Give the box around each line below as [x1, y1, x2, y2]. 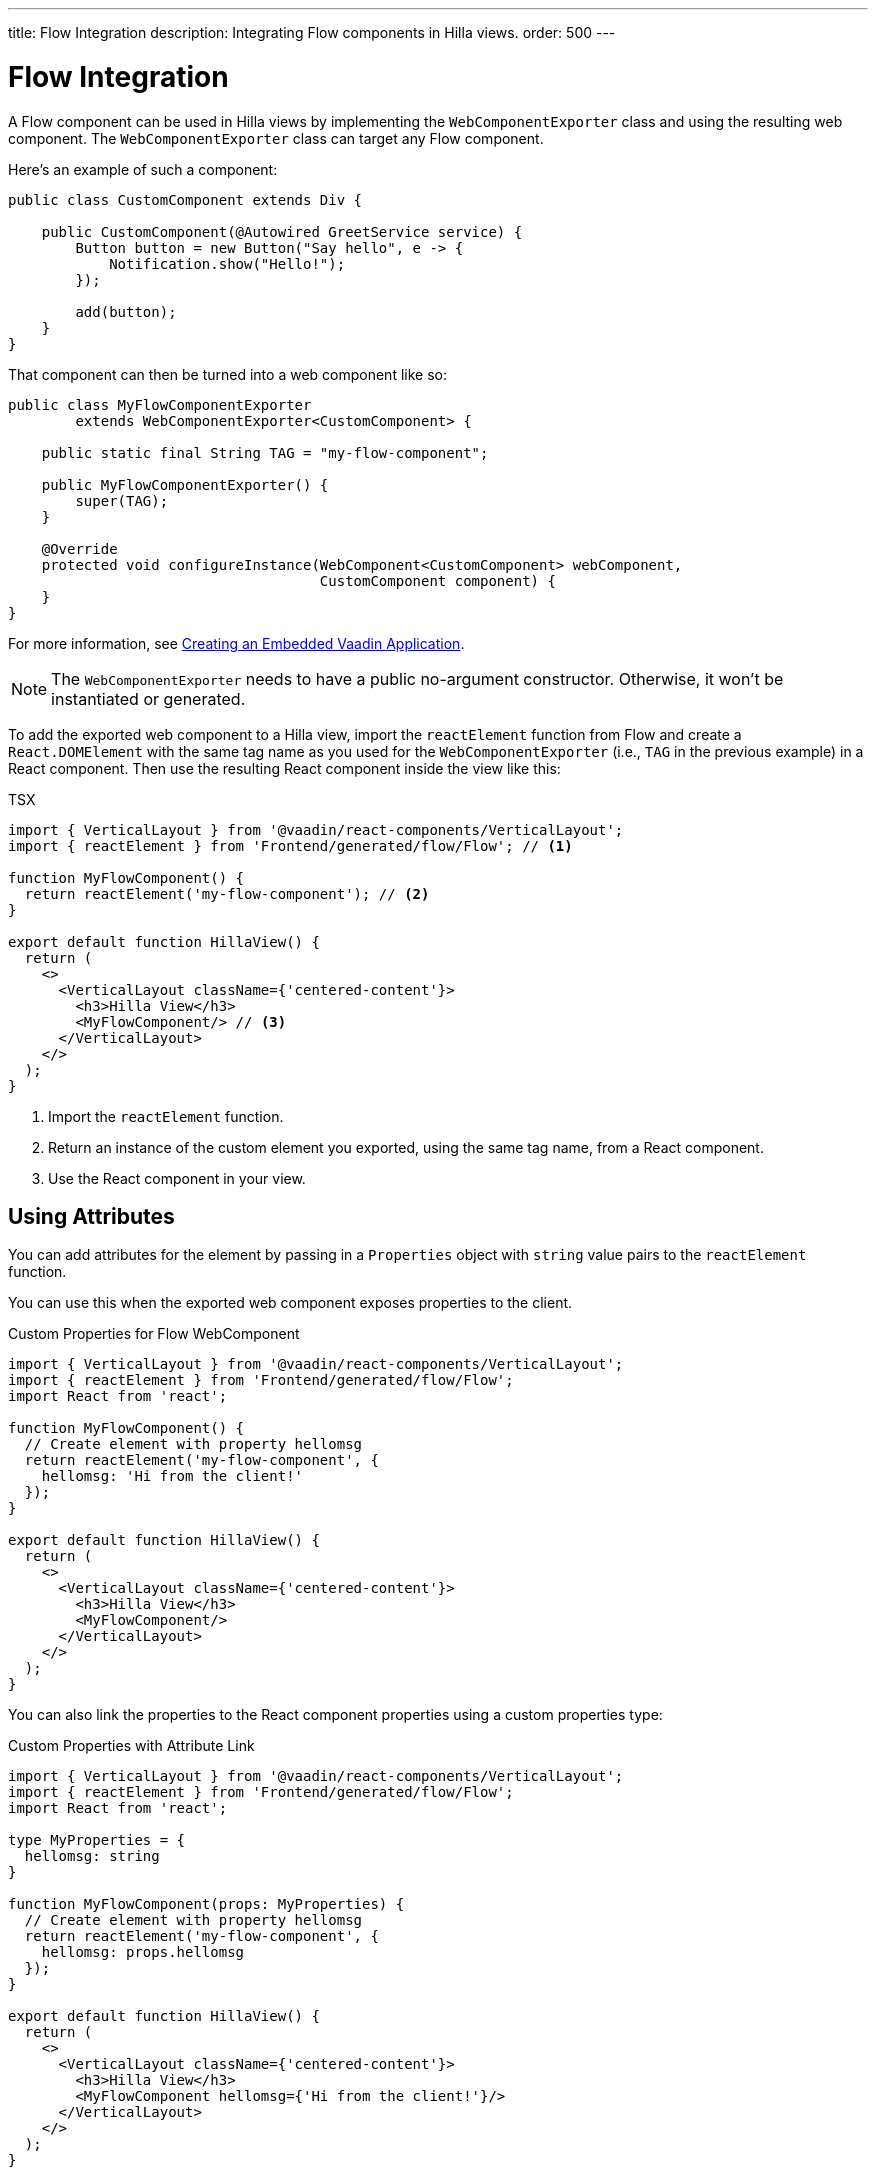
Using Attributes [8, 1203, 175, 1229]
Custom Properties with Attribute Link [8, 1737, 255, 1755]
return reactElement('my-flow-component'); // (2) [24, 885, 430, 902]
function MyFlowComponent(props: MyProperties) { [8, 1896, 405, 1913]
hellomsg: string [24, 1848, 160, 1865]
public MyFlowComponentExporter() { [41, 476, 329, 493]
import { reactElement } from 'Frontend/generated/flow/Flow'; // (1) [8, 837, 573, 854]
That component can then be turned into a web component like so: [8, 365, 447, 383]
